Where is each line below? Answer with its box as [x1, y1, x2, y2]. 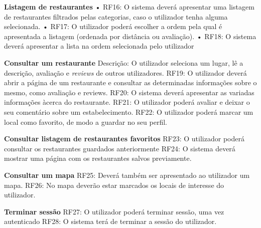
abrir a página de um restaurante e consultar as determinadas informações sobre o [4, 77, 257, 88]
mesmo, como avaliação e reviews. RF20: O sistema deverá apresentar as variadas [4, 87, 254, 97]
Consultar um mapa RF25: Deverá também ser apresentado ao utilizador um [4, 169, 250, 180]
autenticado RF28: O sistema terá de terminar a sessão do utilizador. [4, 216, 217, 226]
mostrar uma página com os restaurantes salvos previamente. [4, 153, 192, 163]
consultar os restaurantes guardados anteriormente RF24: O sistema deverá [4, 143, 235, 153]
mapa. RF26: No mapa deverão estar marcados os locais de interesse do [4, 179, 224, 190]
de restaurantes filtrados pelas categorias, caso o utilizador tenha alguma [4, 11, 228, 22]
